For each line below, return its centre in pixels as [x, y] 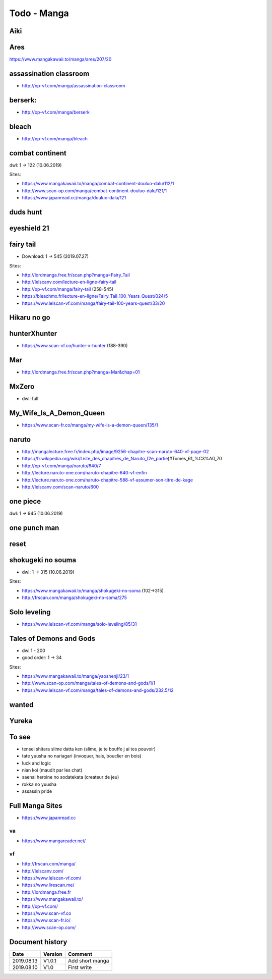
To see [20, 737]
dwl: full [30, 399]
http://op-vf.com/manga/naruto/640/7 [61, 466]
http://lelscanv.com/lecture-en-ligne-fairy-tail [69, 282]
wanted [21, 705]
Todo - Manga [39, 13]
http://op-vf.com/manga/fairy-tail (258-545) [68, 289]
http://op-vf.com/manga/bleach [55, 138]
